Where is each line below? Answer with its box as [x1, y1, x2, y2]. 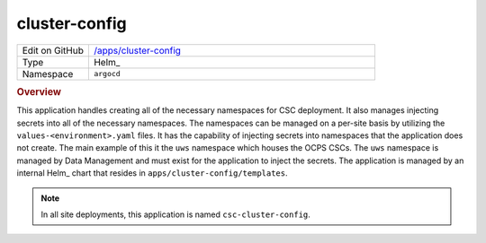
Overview [16, 85, 62, 98]
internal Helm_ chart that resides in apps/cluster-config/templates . [16, 168, 288, 178]
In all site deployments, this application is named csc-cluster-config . [40, 209, 310, 220]
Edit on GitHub [22, 44, 85, 56]
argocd [93, 69, 121, 79]
